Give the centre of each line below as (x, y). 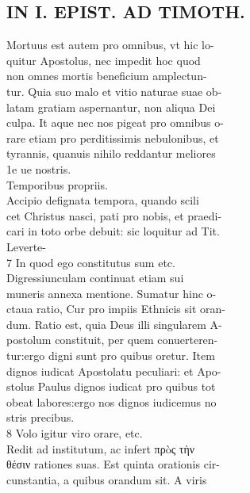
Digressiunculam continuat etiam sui (95, 278)
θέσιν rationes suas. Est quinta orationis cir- (113, 464)
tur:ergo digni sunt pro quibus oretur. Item (111, 355)
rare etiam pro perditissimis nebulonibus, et (113, 138)
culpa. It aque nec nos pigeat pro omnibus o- (115, 122)
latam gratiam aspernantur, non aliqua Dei (111, 107)
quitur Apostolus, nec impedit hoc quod (104, 60)
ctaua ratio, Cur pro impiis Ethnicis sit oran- (116, 309)
